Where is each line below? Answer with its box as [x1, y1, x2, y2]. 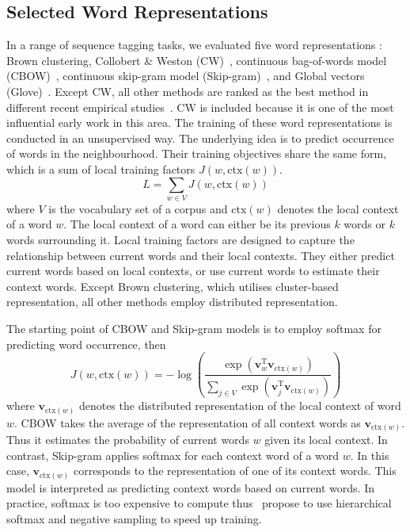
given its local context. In [264, 431, 388, 448]
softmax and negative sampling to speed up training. [6, 511, 262, 527]
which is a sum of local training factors [6, 160, 196, 177]
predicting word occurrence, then [6, 335, 166, 352]
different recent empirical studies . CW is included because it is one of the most [6, 98, 394, 115]
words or [344, 216, 385, 232]
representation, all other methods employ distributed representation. [6, 293, 338, 310]
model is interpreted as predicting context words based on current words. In [6, 479, 374, 496]
